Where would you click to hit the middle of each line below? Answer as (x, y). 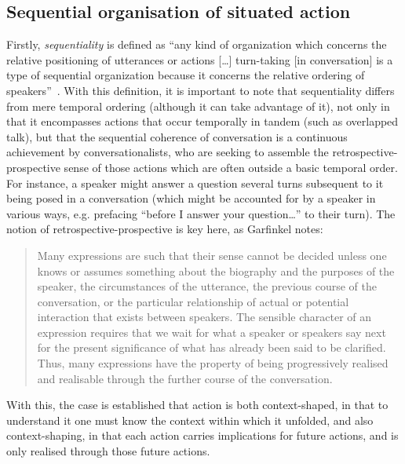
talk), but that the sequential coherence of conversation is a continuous (177, 136)
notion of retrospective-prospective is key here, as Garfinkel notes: (165, 229)
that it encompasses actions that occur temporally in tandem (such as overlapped (202, 121)
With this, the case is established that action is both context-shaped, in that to (197, 405)
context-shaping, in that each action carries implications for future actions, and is (202, 435)
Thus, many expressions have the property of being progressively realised (213, 363)
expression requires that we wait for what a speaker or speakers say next (212, 332)
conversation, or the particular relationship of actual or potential (193, 301)
